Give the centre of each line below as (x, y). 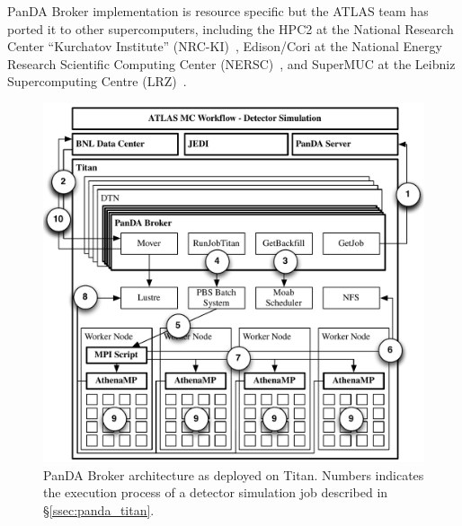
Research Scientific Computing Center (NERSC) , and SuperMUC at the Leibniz (231, 63)
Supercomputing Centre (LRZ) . (97, 81)
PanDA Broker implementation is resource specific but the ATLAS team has (218, 11)
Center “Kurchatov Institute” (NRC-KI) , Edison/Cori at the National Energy (225, 46)
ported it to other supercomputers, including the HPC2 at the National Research (231, 28)
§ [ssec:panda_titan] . (99, 509)
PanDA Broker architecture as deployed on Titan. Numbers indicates (234, 474)
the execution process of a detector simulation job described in (216, 492)
